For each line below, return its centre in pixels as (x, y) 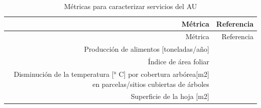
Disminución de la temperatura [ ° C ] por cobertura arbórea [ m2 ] (111, 74)
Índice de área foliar (178, 62)
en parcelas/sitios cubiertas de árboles (151, 84)
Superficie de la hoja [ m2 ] (170, 96)
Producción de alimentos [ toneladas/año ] (147, 49)
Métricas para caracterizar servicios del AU (130, 6)
